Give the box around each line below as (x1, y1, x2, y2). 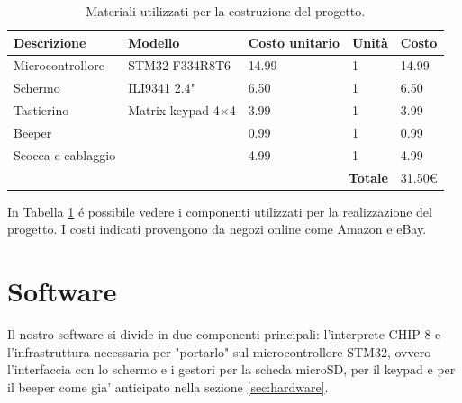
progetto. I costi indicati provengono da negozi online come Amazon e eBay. (7, 219, 427, 238)
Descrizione (14, 32, 86, 51)
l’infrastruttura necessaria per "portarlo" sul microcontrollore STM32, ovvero (7, 342, 431, 361)
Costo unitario (248, 32, 340, 51)
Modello (128, 32, 180, 51)
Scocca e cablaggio (14, 145, 116, 164)
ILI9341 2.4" (128, 78, 195, 97)
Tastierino (14, 101, 69, 120)
